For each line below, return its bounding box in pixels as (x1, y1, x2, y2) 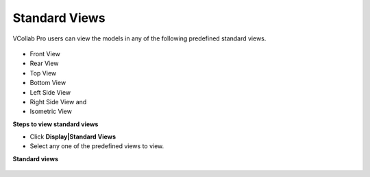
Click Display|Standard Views (29, 132, 116, 141)
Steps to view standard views (12, 120, 99, 128)
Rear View (29, 59, 59, 68)
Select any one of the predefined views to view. (29, 142, 164, 150)
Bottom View (29, 79, 66, 87)
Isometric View (29, 107, 72, 116)
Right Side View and (29, 97, 87, 106)
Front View (29, 49, 61, 58)
